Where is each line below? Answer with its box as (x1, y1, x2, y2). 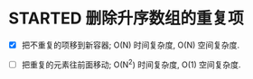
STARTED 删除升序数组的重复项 (8, 8, 245, 29)
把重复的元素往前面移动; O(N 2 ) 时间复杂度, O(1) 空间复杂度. (21, 57, 241, 70)
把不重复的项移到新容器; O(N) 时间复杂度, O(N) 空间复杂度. (21, 39, 240, 50)
